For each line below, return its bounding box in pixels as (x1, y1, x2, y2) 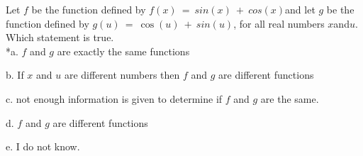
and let (285, 2, 315, 16)
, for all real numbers (233, 16, 325, 30)
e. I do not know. (6, 139, 80, 154)
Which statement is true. (6, 30, 114, 45)
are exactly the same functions (57, 43, 190, 58)
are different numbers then (64, 67, 180, 82)
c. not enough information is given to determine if (6, 91, 223, 106)
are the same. (260, 91, 319, 106)
